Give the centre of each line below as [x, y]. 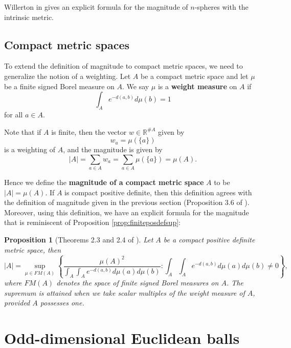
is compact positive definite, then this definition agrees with [158, 192]
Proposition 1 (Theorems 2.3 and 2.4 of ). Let [79, 240]
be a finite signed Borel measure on [59, 86]
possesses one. [62, 303]
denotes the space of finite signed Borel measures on [138, 283]
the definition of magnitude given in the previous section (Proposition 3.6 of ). [127, 202]
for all [14, 114]
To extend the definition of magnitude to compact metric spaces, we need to [124, 66]
